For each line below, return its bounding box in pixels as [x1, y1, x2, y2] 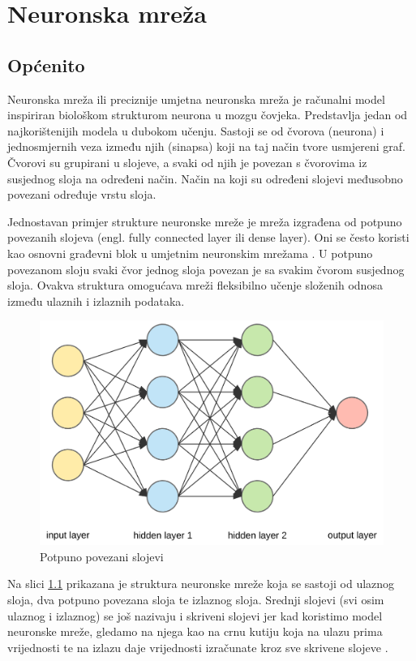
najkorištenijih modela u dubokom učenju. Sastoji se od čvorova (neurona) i [7, 122, 384, 139]
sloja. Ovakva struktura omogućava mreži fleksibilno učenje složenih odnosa [7, 277, 383, 294]
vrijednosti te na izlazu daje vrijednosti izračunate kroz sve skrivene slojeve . [7, 638, 388, 655]
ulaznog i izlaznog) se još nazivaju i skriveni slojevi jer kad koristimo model [7, 607, 383, 624]
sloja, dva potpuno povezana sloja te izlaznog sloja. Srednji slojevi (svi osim [7, 591, 384, 608]
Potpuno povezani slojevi [40, 547, 164, 564]
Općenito [7, 52, 85, 77]
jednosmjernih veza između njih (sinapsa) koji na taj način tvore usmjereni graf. [7, 138, 405, 155]
